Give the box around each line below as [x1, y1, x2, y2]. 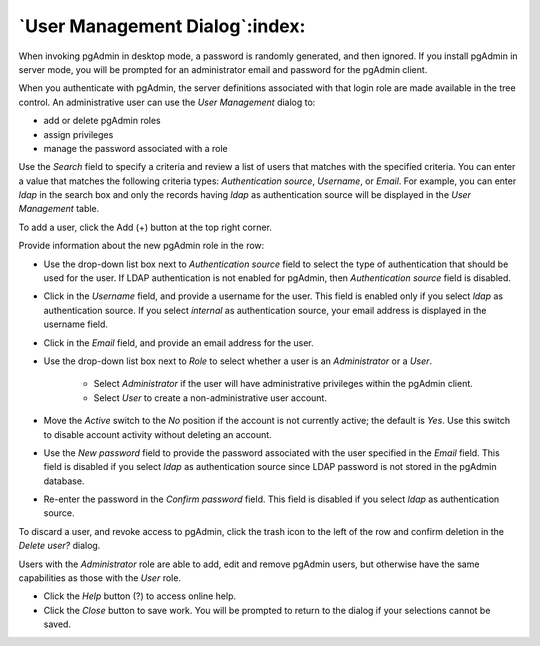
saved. [43, 618, 72, 630]
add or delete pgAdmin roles [43, 115, 162, 127]
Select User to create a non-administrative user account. [93, 391, 327, 404]
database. [43, 475, 85, 487]
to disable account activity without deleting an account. [43, 428, 272, 440]
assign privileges [43, 128, 114, 140]
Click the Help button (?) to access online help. [43, 590, 237, 602]
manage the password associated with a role [43, 142, 229, 154]
